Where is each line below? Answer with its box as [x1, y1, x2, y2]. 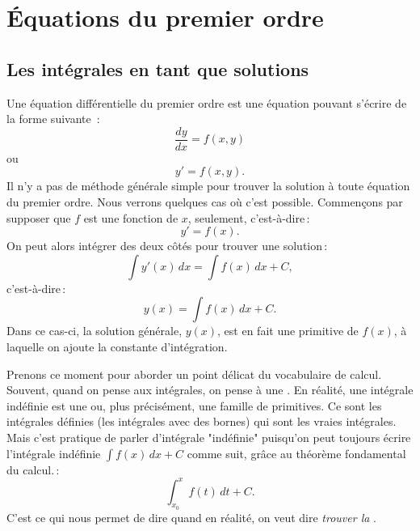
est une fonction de [83, 209, 178, 226]
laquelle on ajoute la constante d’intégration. [6, 338, 228, 355]
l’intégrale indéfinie [6, 444, 101, 461]
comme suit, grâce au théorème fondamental [187, 444, 406, 461]
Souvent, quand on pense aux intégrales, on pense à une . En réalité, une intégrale [6, 381, 414, 398]
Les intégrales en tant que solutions [6, 56, 309, 81]
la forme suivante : [6, 110, 100, 127]
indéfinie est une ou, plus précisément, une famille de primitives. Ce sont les [6, 397, 382, 414]
